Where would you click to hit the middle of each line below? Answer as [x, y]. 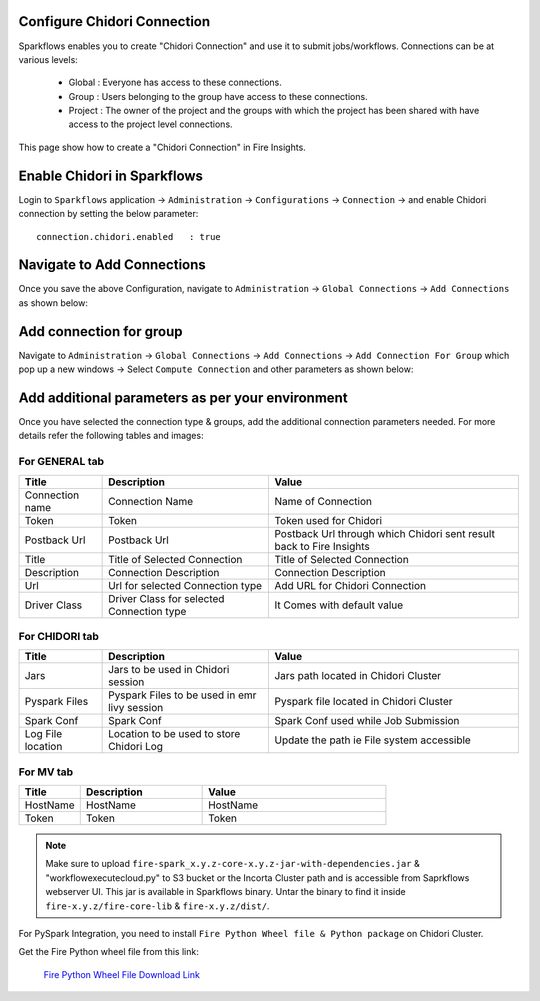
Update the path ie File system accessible [373, 740]
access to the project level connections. [151, 124]
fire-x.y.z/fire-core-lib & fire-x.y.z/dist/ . [157, 906]
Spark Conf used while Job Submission [367, 721]
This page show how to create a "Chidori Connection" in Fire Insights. [162, 147]
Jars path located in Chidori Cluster [358, 676]
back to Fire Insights [322, 546]
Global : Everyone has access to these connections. [175, 82]
